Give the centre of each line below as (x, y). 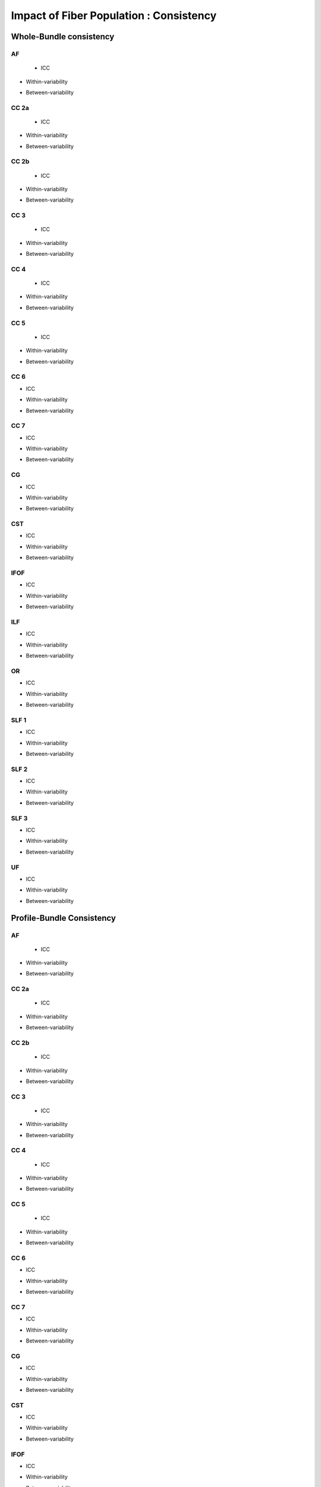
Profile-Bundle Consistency (63, 918)
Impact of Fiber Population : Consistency (114, 15)
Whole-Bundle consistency (63, 37)
